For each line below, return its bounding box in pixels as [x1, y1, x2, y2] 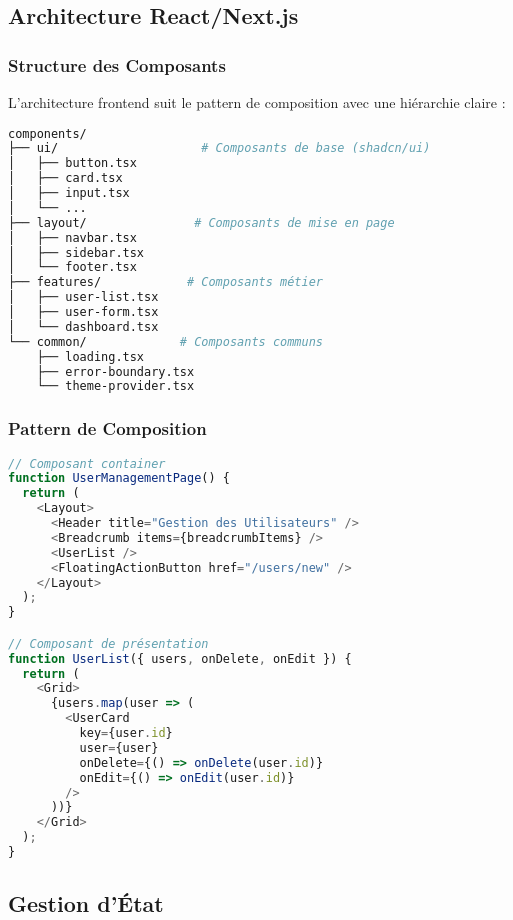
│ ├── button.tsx [8, 156, 137, 171]
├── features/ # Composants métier [8, 275, 324, 290]
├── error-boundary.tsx [36, 364, 195, 379]
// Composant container [8, 456, 166, 471]
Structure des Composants [8, 52, 226, 77]
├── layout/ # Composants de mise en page [8, 215, 395, 230]
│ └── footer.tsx [8, 260, 137, 275]
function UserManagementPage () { [8, 471, 230, 486]
